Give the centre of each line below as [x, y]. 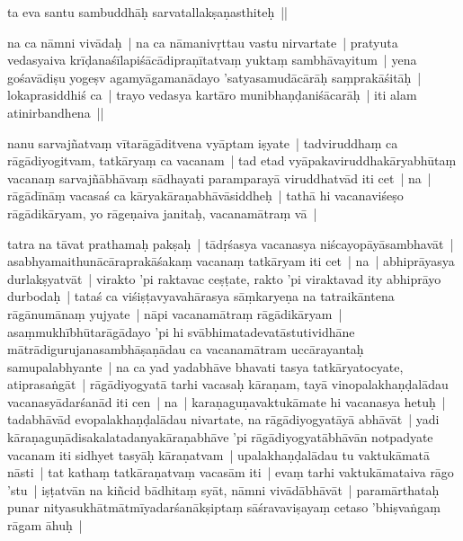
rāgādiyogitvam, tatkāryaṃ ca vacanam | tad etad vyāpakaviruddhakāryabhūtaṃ [232, 160]
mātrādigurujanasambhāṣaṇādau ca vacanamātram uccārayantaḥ [186, 349]
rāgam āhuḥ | [45, 525]
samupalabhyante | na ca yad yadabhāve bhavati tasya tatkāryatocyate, [205, 366]
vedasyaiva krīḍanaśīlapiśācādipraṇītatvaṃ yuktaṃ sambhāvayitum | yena [212, 60]
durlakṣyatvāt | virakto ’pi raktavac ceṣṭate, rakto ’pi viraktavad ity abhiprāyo [224, 278]
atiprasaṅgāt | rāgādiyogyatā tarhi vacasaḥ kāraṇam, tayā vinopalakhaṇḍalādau [228, 384]
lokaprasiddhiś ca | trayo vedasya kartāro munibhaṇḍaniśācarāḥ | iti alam [212, 95]
